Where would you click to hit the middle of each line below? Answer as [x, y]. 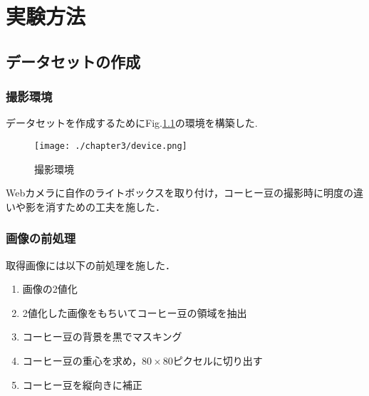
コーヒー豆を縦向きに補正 [82, 384]
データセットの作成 [73, 61]
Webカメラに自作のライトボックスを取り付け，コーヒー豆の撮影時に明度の [180, 193]
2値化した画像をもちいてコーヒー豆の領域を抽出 [135, 312]
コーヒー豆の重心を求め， [82, 360]
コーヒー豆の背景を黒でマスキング [102, 337]
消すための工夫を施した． [105, 206]
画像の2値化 [50, 289]
